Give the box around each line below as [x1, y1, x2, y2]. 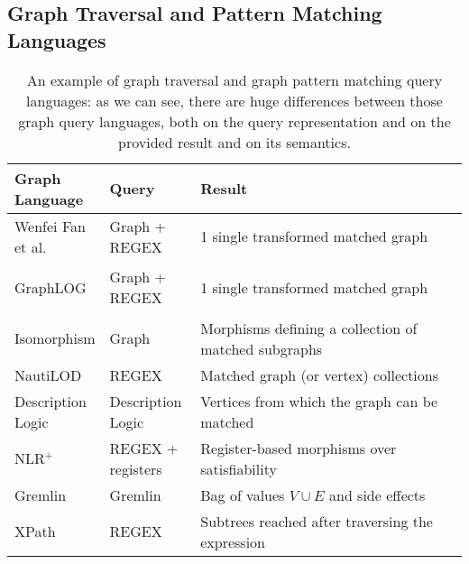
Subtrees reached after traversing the [200, 510, 433, 532]
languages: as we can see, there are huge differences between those [26, 89, 443, 111]
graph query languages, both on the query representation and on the [18, 110, 451, 132]
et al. [14, 236, 47, 257]
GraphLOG [14, 276, 87, 298]
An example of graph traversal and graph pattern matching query [26, 69, 443, 90]
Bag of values [200, 484, 285, 505]
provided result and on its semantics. [118, 131, 351, 153]
